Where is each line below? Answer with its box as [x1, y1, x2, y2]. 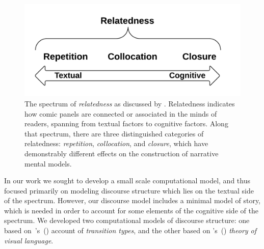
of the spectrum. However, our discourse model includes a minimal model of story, [4, 195, 261, 206]
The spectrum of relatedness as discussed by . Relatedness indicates [24, 98, 235, 108]
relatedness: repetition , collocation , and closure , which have [24, 138, 208, 149]
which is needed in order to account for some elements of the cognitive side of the [4, 205, 258, 215]
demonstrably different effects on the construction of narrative [24, 148, 219, 158]
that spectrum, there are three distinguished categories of [24, 128, 204, 139]
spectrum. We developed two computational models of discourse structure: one [4, 215, 250, 226]
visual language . [4, 235, 54, 245]
